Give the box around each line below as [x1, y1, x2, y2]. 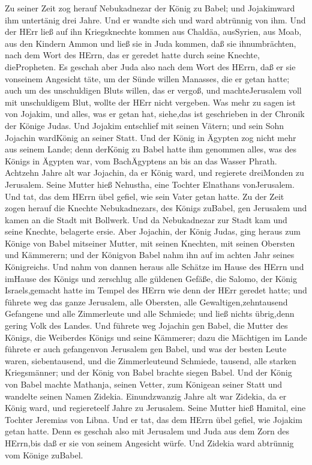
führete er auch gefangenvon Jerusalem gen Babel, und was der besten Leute [5, 343, 287, 355]
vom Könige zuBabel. [5, 448, 83, 461]
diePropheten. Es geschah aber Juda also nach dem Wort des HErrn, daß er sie [5, 60, 296, 73]
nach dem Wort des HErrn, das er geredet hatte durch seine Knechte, [5, 49, 260, 61]
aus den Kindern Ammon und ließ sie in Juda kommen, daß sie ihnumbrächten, [5, 37, 296, 49]
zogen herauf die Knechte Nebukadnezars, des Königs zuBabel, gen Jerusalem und [5, 202, 307, 214]
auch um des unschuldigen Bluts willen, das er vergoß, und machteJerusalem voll [5, 84, 302, 97]
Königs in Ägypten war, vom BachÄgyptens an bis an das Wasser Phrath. [5, 154, 277, 167]
